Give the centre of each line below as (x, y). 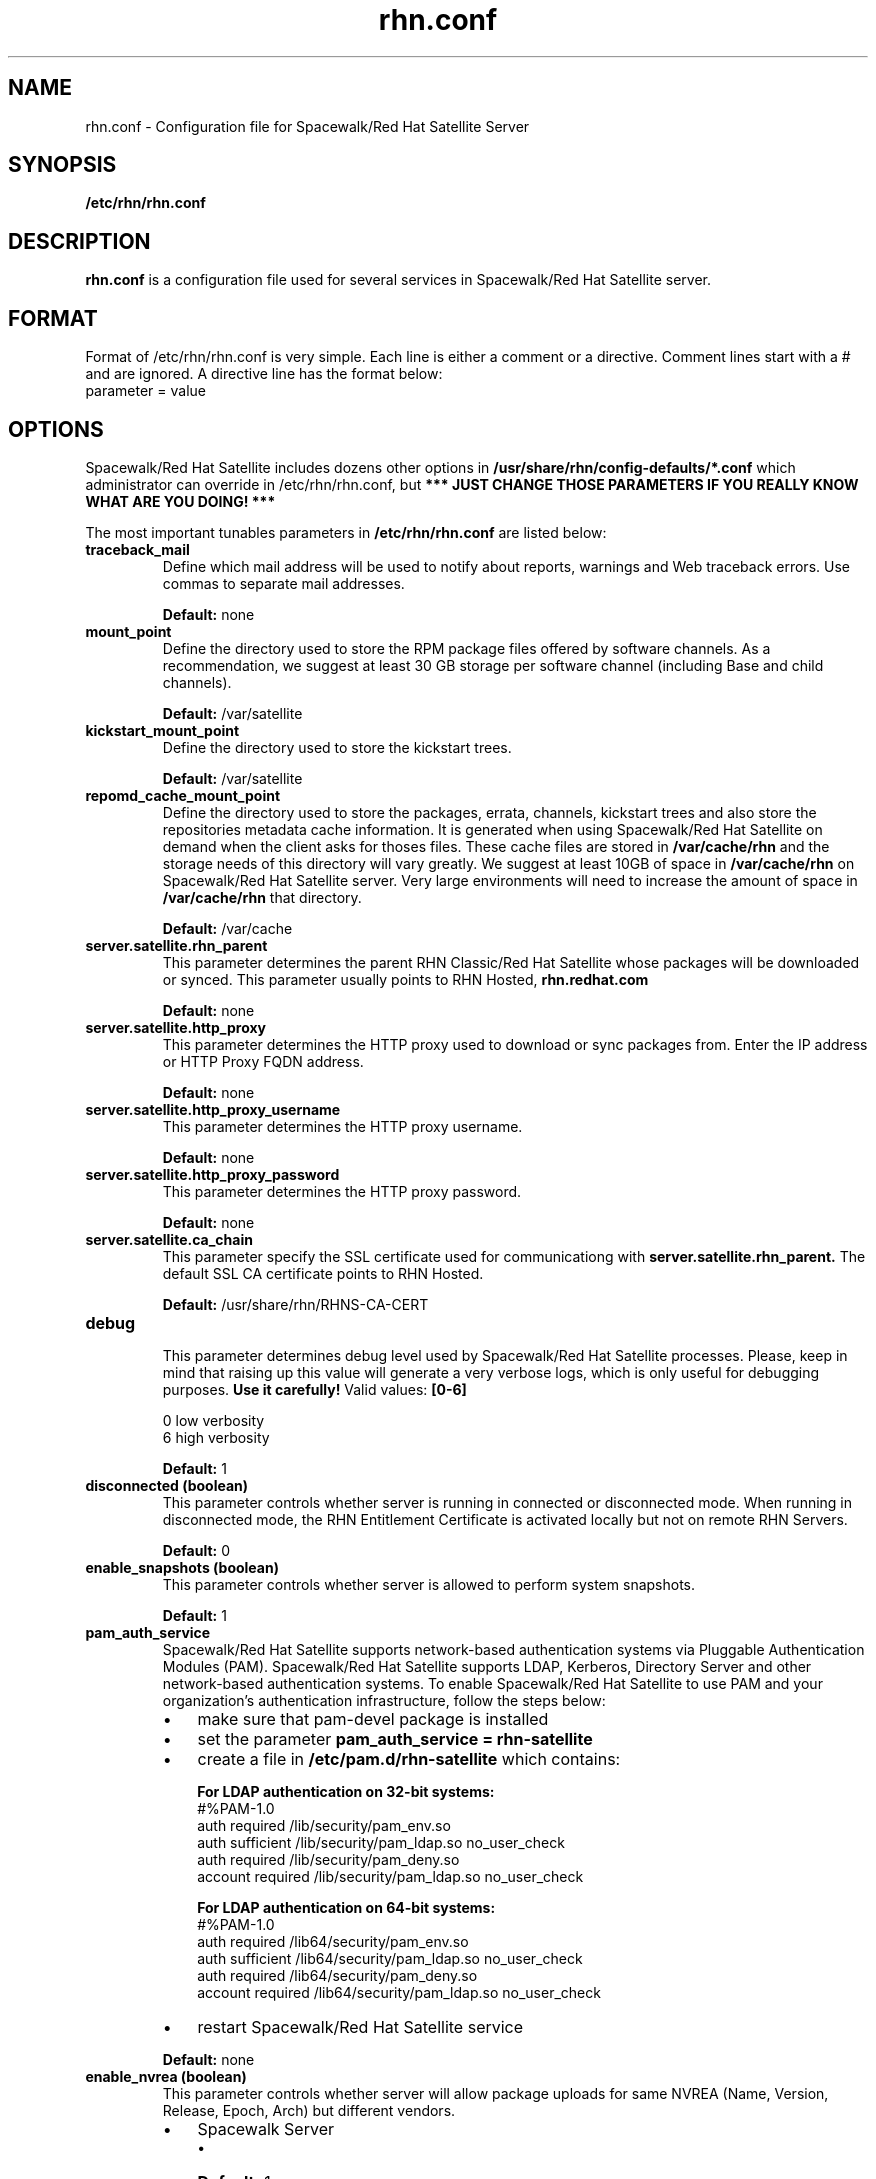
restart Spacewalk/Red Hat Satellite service (360, 2026)
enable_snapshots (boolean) (182, 1567)
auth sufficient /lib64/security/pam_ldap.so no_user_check (390, 1958)
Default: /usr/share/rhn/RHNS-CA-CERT (295, 1304)
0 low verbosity (213, 1420)
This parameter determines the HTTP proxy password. (342, 1191)
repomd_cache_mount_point (183, 795)
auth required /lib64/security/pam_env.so (333, 1941)
